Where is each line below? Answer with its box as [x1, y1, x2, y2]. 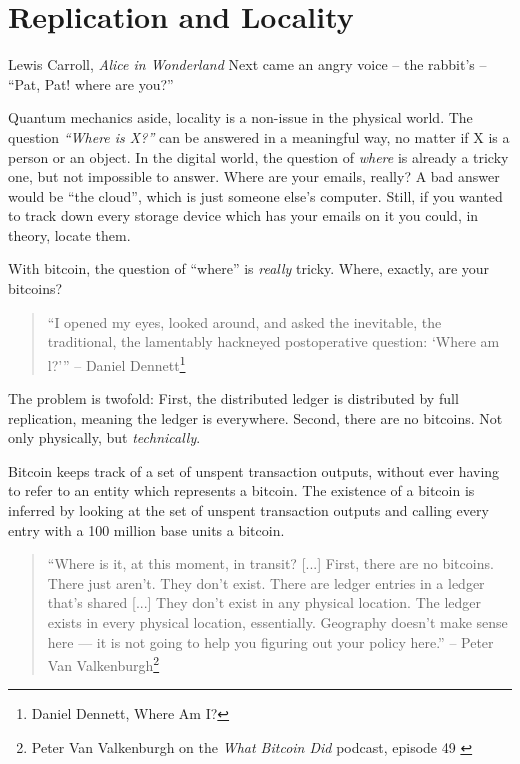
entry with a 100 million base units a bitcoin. [8, 519, 285, 540]
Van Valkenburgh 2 [47, 652, 160, 675]
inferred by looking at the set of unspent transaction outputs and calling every [8, 500, 489, 521]
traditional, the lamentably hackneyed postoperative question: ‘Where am [47, 331, 500, 352]
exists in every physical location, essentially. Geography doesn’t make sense [47, 612, 508, 633]
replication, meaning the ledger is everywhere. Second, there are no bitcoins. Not [8, 407, 503, 428]
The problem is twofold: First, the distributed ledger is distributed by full [8, 388, 459, 409]
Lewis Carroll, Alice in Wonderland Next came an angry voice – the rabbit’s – [8, 54, 487, 75]
